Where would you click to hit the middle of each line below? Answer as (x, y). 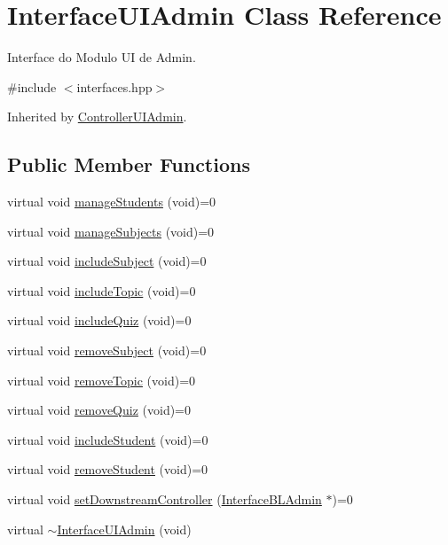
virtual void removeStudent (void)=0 (108, 469)
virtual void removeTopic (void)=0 (102, 380)
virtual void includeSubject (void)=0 (107, 261)
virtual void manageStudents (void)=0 (112, 202)
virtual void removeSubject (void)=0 (107, 350)
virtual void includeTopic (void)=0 (102, 290)
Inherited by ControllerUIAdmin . (97, 117)
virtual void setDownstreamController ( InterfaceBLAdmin (165, 499)
